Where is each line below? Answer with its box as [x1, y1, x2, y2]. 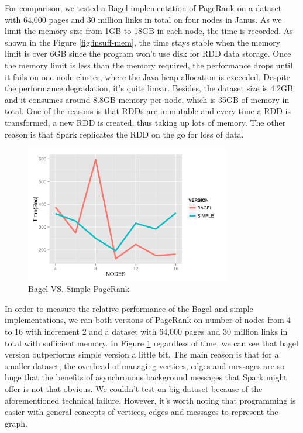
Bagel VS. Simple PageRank [28, 283, 130, 295]
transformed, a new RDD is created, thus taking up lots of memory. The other [5, 116, 286, 128]
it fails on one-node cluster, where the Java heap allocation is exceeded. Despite [5, 70, 291, 83]
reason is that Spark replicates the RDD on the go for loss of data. [5, 128, 244, 140]
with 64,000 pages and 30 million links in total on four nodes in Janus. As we [5, 13, 282, 25]
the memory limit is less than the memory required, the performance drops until [5, 59, 293, 71]
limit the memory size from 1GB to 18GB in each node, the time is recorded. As [5, 25, 293, 37]
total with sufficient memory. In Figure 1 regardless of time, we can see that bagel [5, 336, 298, 349]
